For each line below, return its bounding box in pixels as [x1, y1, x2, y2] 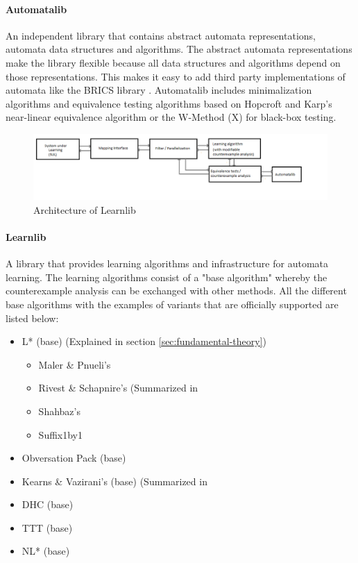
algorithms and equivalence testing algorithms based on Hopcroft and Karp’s [6, 96, 332, 110]
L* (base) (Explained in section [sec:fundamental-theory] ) [22, 334, 267, 348]
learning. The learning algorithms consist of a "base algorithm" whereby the [6, 269, 327, 284]
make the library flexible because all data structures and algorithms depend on [6, 55, 341, 69]
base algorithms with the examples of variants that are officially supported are [6, 296, 339, 311]
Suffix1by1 [38, 427, 83, 442]
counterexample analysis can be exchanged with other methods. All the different [6, 283, 347, 298]
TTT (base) [22, 520, 73, 535]
